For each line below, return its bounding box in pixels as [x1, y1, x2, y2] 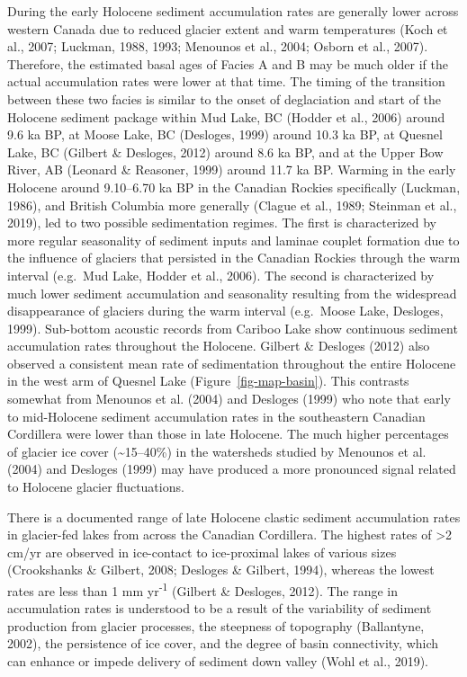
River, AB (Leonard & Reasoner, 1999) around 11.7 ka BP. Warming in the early [7, 160, 456, 179]
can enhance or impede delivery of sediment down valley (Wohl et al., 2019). [7, 652, 428, 671]
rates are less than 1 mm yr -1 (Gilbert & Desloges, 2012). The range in [7, 579, 399, 600]
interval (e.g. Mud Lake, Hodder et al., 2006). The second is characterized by [7, 265, 435, 284]
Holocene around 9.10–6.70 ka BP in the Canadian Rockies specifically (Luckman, [7, 177, 461, 196]
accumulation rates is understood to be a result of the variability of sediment [7, 599, 432, 618]
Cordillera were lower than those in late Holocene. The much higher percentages [7, 424, 449, 443]
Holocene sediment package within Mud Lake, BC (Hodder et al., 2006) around [7, 107, 445, 126]
